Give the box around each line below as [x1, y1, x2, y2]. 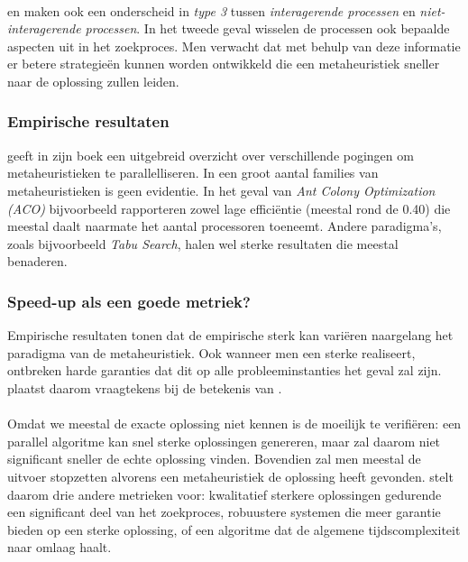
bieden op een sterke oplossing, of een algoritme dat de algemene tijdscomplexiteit [7, 520, 461, 539]
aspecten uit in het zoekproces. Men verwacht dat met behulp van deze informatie [7, 36, 461, 55]
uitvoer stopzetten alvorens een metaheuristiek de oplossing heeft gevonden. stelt [7, 466, 454, 485]
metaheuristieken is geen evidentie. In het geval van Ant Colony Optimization [7, 180, 436, 199]
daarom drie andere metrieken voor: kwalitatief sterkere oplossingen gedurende [7, 484, 442, 503]
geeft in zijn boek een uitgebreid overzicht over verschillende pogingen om [7, 145, 414, 164]
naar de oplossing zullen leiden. [7, 71, 179, 90]
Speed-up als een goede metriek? [7, 290, 251, 312]
